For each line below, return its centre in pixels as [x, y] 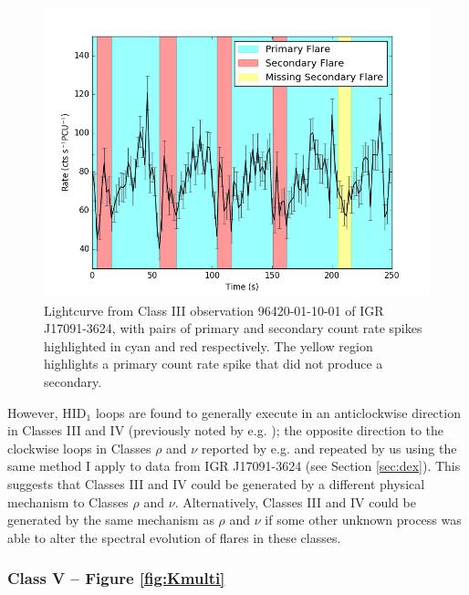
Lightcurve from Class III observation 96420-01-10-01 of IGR [214, 310]
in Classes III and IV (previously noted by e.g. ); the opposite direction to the [226, 430]
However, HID [47, 412]
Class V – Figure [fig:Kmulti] [116, 578]
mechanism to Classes [68, 501]
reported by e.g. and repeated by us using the [329, 448]
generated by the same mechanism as [111, 520]
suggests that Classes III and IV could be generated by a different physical [216, 483]
